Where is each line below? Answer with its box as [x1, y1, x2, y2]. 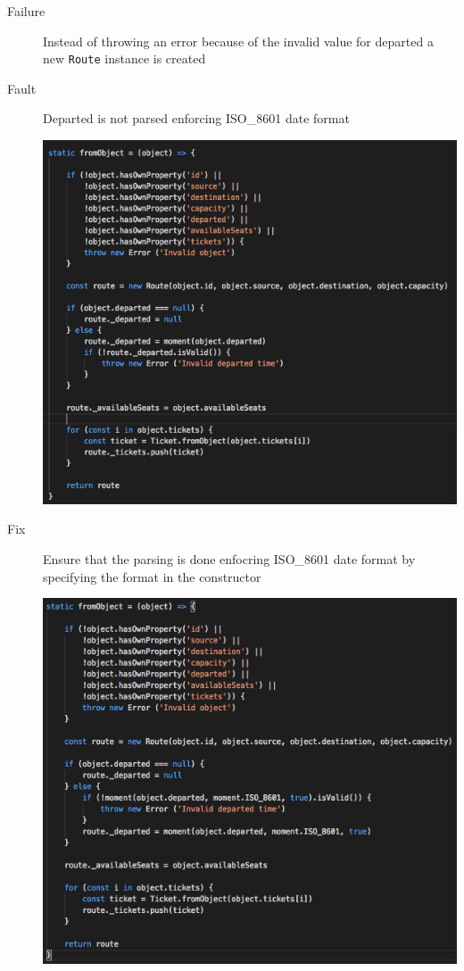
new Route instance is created [43, 49, 206, 68]
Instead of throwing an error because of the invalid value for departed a [43, 31, 434, 50]
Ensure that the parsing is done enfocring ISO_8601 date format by [43, 549, 416, 568]
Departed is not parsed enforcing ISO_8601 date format [43, 109, 350, 128]
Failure [7, 2, 46, 20]
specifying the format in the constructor [43, 567, 261, 585]
